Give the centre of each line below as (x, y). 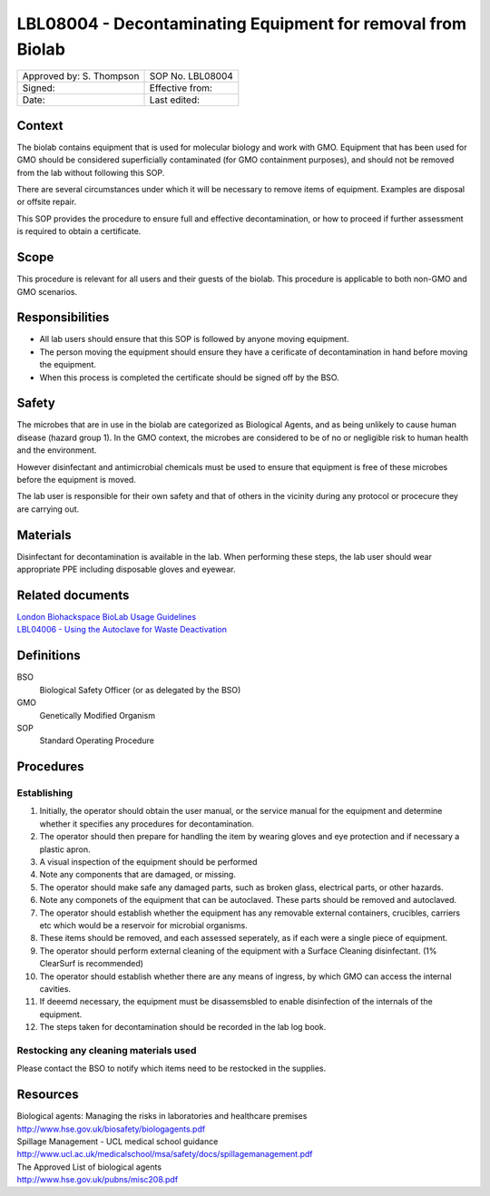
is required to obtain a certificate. (79, 231)
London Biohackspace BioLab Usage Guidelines (107, 617)
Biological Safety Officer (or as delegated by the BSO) (140, 690)
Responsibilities (63, 318)
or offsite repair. (47, 202)
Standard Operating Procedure (97, 740)
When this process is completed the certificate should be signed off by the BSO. (189, 377)
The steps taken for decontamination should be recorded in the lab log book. (183, 1027)
